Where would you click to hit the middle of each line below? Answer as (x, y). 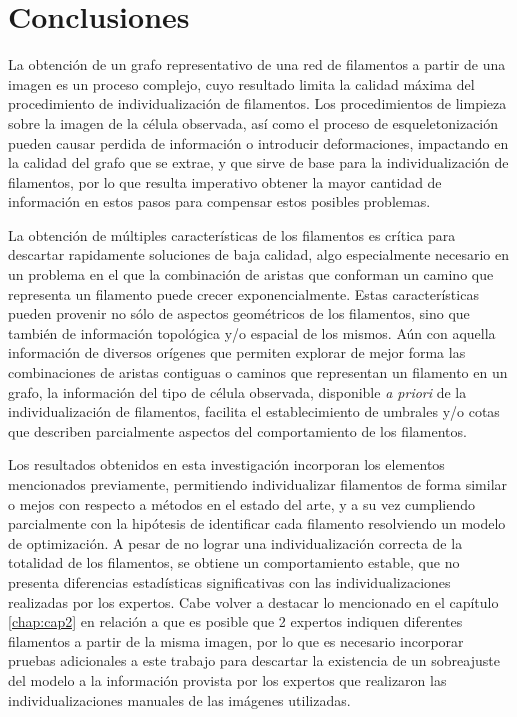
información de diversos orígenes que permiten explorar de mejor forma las (237, 352)
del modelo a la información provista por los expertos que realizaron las (227, 679)
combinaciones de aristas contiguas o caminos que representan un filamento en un (258, 372)
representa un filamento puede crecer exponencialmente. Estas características (243, 293)
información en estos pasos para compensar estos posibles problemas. (219, 201)
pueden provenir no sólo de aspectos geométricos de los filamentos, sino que (239, 313)
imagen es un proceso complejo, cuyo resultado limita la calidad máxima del (241, 83)
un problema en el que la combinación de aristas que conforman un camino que (251, 274)
